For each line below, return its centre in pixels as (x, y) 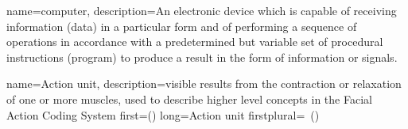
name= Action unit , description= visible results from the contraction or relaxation (204, 83)
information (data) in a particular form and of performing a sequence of (182, 26)
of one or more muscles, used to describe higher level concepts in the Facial (189, 99)
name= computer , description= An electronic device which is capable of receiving (202, 10)
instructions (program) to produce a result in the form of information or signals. (202, 57)
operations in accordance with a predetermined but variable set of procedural (195, 42)
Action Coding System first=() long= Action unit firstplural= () (163, 114)
